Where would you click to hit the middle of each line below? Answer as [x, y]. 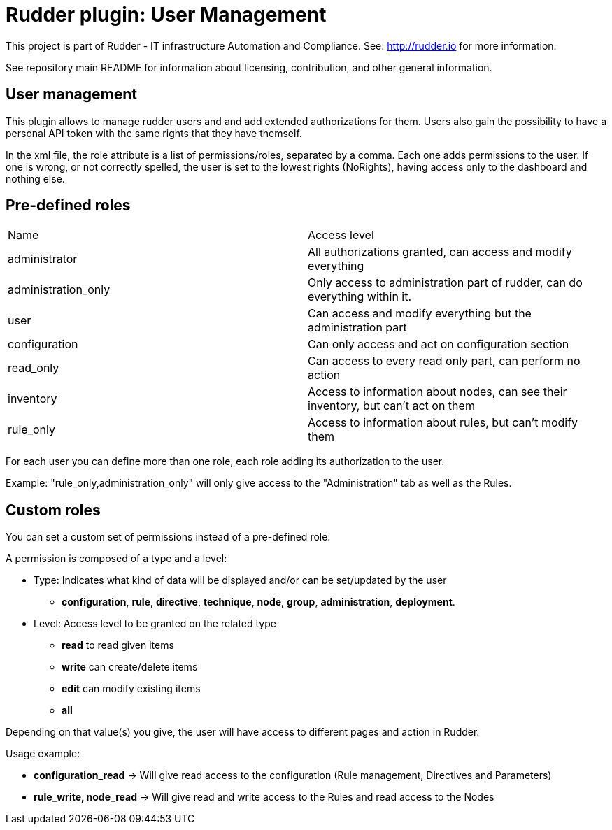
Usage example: [43, 754]
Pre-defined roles [68, 206]
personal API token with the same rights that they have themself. [154, 133]
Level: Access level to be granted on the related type [155, 624]
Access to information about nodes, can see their [437, 392]
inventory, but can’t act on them [391, 406]
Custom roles [53, 510]
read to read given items [118, 645]
